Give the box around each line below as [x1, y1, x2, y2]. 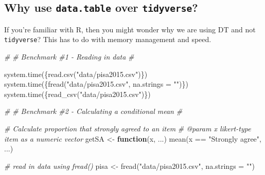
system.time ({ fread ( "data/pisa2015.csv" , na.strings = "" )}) [4, 79, 188, 89]
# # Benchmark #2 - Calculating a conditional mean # [4, 106, 183, 116]
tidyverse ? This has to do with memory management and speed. [4, 34, 211, 45]
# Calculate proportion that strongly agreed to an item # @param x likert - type [4, 123, 251, 133]
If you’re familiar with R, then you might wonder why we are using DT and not [4, 24, 256, 34]
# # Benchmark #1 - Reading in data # [4, 51, 134, 62]
